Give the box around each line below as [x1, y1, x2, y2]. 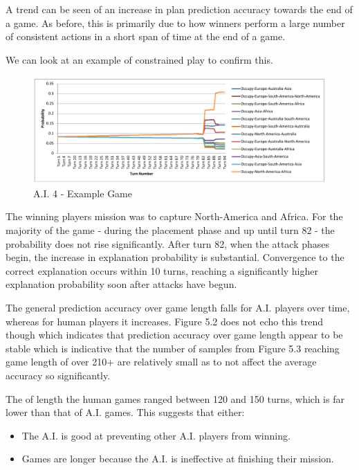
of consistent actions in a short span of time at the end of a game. [6, 29, 286, 44]
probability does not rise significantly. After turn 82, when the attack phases [6, 236, 330, 251]
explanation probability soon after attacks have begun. [6, 277, 237, 291]
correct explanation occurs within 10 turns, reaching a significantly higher [6, 263, 319, 278]
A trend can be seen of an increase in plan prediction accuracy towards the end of [6, 2, 353, 16]
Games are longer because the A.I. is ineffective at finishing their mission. [21, 451, 334, 466]
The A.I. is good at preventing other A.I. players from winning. [21, 428, 291, 442]
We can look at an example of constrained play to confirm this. [6, 52, 273, 66]
